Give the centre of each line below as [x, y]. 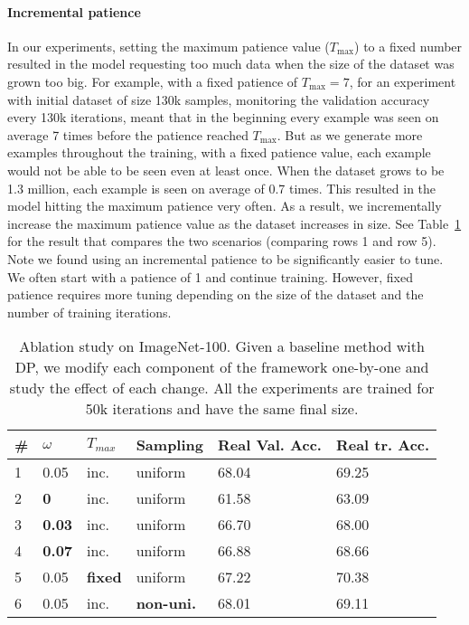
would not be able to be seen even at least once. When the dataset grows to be [226, 170]
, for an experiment [403, 81]
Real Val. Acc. [270, 445]
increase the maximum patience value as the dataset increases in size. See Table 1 [234, 223]
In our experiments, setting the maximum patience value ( [169, 46]
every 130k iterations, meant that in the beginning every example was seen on [223, 117]
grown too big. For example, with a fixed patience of [153, 81]
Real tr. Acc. [383, 445]
